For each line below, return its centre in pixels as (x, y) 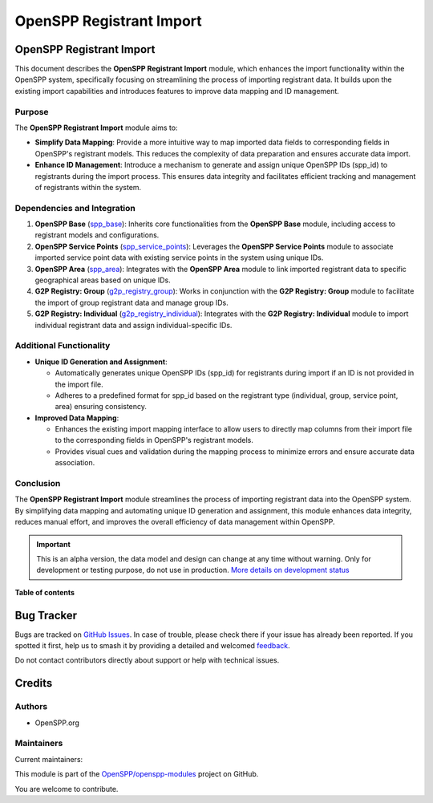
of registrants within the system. (88, 187)
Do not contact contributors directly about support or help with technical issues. (147, 660)
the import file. (79, 384)
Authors (31, 707)
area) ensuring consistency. (101, 407)
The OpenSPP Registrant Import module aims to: (96, 128)
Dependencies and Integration (75, 208)
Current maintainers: (49, 759)
